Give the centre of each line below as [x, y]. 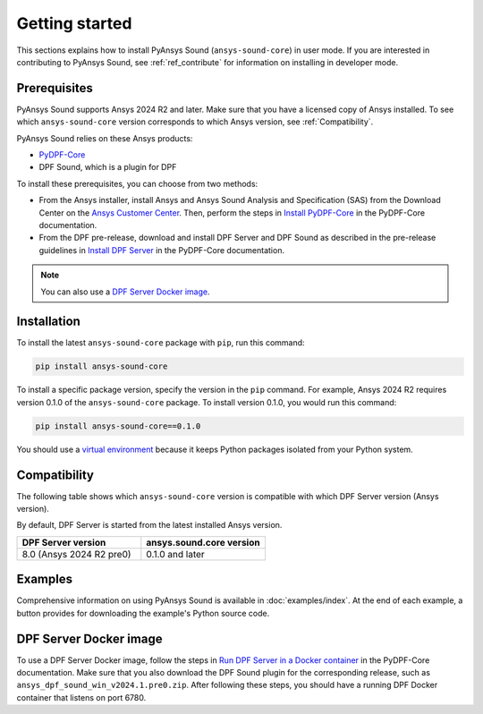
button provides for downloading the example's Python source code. [143, 613]
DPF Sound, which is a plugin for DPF [108, 167]
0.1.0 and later [175, 554]
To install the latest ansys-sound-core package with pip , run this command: [161, 343]
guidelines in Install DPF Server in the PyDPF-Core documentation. [162, 250]
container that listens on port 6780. [81, 697]
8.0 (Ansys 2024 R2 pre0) [76, 554]
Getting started [74, 23]
